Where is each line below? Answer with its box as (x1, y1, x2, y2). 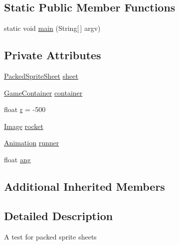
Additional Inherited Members (4, 178, 165, 194)
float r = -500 (4, 104, 46, 115)
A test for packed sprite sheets (4, 231, 97, 242)
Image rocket (4, 121, 43, 131)
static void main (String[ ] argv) (4, 23, 101, 33)
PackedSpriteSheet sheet (4, 71, 78, 81)
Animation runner (4, 137, 59, 148)
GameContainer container (4, 87, 83, 98)
